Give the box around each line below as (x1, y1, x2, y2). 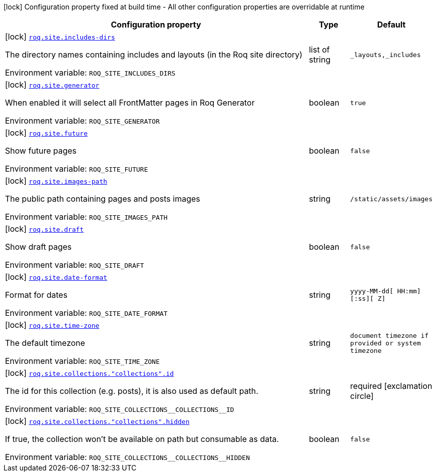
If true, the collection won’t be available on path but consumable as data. (5, 434, 279, 444)
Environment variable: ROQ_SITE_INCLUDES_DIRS (5, 68, 176, 78)
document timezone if (350, 331, 429, 339)
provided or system (350, 339, 421, 347)
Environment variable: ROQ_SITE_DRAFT (5, 260, 144, 270)
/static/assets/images (350, 195, 432, 203)
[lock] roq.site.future (5, 128, 88, 138)
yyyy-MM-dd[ (350, 287, 393, 295)
